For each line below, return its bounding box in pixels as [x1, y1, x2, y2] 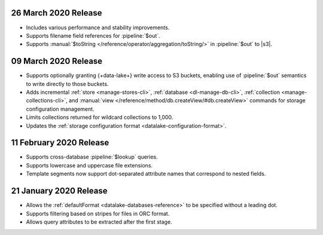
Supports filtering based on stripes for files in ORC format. [26, 210, 170, 217]
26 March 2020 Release [11, 8, 102, 18]
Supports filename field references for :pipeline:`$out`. [26, 32, 161, 39]
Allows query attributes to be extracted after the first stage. [26, 218, 173, 225]
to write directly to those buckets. [26, 80, 109, 87]
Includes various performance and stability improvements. [26, 24, 170, 31]
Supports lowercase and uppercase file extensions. [26, 161, 153, 169]
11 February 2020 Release [11, 138, 109, 148]
